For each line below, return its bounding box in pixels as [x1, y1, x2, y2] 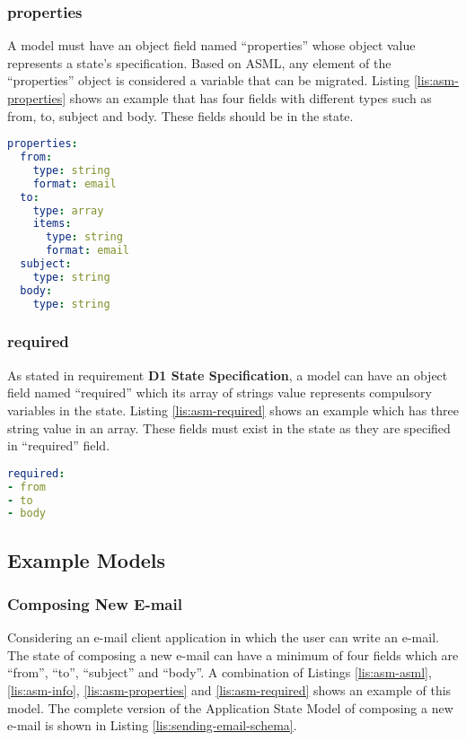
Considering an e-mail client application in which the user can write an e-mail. [7, 628, 439, 647]
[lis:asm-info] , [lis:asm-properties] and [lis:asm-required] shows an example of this [7, 681, 452, 700]
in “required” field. [7, 436, 110, 455]
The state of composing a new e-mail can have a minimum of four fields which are [7, 645, 459, 664]
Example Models [7, 545, 166, 573]
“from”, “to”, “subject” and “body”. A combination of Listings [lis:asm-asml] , [7, 663, 432, 682]
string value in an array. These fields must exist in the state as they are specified [7, 418, 451, 437]
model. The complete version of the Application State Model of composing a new [7, 698, 453, 717]
